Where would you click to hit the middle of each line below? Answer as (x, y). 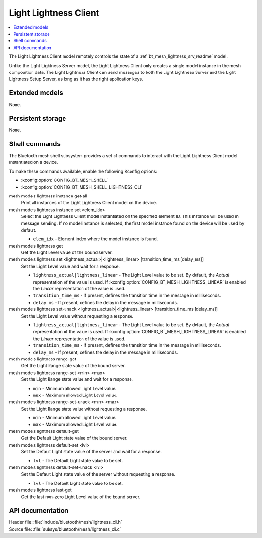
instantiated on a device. (33, 162)
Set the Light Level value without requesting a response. (77, 316)
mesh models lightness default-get (44, 431)
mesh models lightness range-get (43, 359)
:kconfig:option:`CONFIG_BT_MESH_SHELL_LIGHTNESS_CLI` (82, 187)
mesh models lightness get (36, 246)
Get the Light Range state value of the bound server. (74, 366)
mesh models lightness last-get (41, 490)
